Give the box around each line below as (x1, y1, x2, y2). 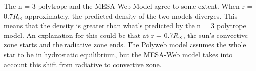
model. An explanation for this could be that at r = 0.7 (4, 30, 173, 40)
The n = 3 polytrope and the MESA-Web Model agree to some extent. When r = (4, 1, 253, 11)
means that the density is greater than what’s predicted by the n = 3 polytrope (4, 20, 246, 31)
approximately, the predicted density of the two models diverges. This (25, 10, 238, 21)
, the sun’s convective (183, 30, 248, 40)
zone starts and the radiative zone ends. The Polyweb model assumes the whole (4, 39, 246, 50)
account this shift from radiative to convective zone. (4, 59, 162, 69)
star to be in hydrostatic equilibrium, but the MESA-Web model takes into (4, 49, 233, 59)
